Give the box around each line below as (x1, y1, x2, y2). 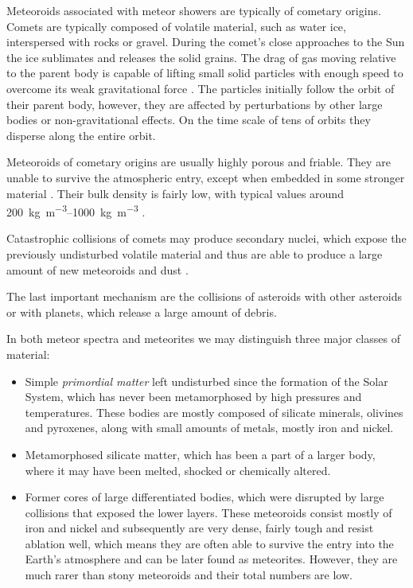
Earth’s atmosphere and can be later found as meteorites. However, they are (25, 551, 398, 567)
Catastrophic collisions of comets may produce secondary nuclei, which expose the (6, 230, 407, 247)
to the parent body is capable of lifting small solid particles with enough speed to (6, 64, 403, 81)
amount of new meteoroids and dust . (6, 261, 189, 278)
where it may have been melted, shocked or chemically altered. (25, 461, 331, 478)
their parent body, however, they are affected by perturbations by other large (6, 95, 383, 112)
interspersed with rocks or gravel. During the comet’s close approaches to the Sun (6, 33, 405, 50)
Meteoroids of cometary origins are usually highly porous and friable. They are (6, 154, 391, 170)
